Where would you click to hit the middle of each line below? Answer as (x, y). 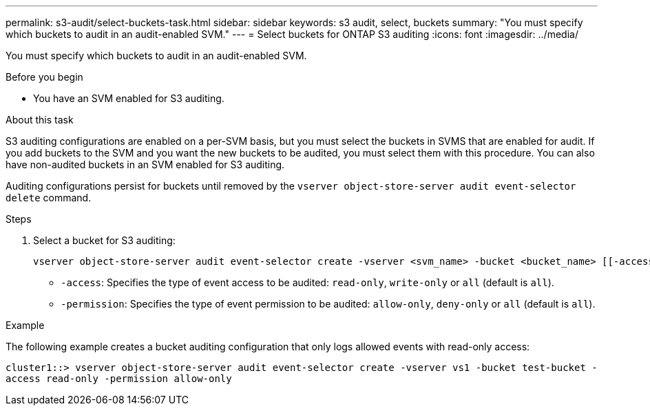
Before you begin (44, 77)
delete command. (49, 198)
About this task (40, 120)
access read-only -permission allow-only (119, 379)
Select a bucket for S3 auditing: (104, 240)
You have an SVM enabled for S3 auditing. (129, 98)
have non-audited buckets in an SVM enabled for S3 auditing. (145, 164)
